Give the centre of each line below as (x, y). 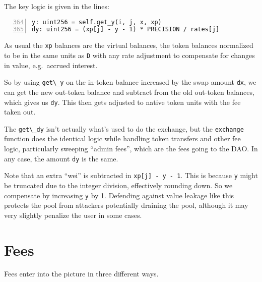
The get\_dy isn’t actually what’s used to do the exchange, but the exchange (124, 128)
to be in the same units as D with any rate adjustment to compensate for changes (129, 55)
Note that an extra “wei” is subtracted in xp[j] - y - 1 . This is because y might (131, 175)
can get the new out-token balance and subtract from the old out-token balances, (129, 92)
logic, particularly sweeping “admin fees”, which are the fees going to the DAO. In (131, 148)
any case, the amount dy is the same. (61, 158)
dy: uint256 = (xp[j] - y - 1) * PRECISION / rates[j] (126, 30)
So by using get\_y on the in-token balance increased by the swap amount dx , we (130, 82)
